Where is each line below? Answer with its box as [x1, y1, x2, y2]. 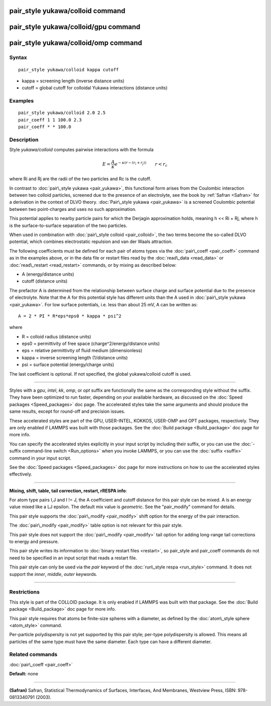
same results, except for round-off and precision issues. [9, 408, 125, 414]
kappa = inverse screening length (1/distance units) [22, 355, 128, 361]
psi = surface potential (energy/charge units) [22, 362, 114, 368]
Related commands [9, 651, 58, 658]
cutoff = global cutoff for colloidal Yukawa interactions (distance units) [22, 85, 168, 91]
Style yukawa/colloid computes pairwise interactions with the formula [9, 147, 154, 153]
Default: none [9, 671, 39, 677]
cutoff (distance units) [22, 278, 68, 284]
